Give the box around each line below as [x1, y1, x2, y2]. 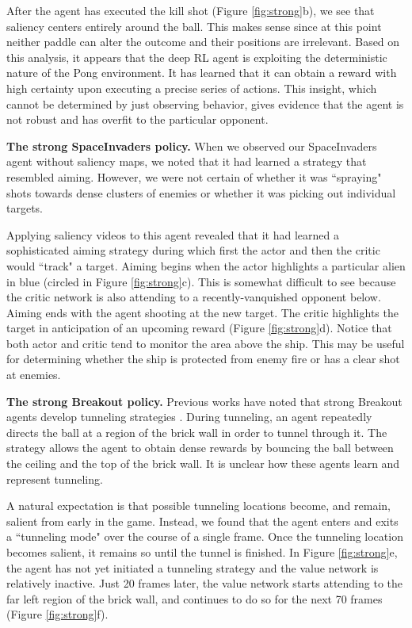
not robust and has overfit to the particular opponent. [6, 111, 269, 128]
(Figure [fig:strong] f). [6, 606, 109, 622]
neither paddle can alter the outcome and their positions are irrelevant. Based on [6, 33, 400, 50]
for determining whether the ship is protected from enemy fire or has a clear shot [6, 350, 400, 367]
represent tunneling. [6, 470, 103, 487]
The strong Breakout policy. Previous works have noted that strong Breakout [6, 392, 402, 409]
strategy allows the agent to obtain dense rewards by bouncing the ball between [6, 439, 394, 456]
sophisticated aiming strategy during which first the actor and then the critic [6, 242, 380, 258]
